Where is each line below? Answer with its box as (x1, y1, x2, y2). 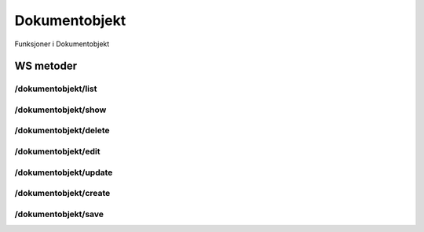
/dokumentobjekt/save (14, 208, 104, 219)
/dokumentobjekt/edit (14, 146, 101, 157)
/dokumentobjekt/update (14, 167, 113, 178)
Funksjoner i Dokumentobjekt (14, 39, 110, 49)
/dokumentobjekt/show (14, 104, 107, 115)
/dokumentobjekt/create (14, 188, 111, 199)
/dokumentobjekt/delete (14, 125, 110, 136)
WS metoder (14, 60, 78, 73)
